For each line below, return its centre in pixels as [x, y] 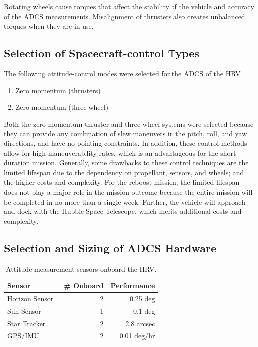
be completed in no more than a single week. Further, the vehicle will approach [125, 201]
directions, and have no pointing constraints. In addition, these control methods [126, 143]
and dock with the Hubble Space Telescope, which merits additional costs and [123, 211]
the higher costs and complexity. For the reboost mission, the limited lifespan [122, 182]
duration [17, 163]
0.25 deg [142, 298]
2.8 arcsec [140, 323]
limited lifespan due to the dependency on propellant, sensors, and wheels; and [124, 172]
